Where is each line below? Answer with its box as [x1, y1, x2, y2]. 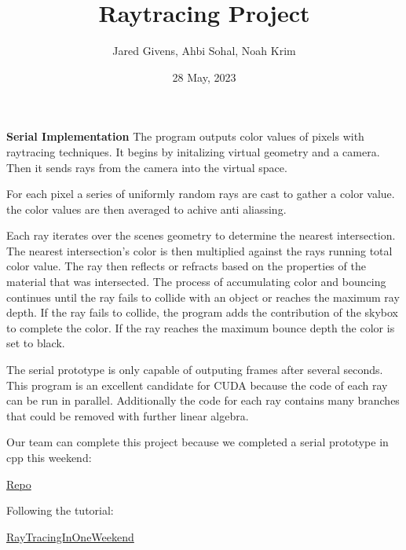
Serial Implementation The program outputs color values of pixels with [6, 128, 364, 145]
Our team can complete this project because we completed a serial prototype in [6, 434, 389, 450]
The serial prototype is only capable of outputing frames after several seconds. [6, 361, 383, 378]
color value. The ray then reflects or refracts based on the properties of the [6, 258, 366, 274]
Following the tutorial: [6, 502, 114, 519]
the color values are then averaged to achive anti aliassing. [6, 200, 287, 217]
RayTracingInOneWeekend [6, 528, 134, 544]
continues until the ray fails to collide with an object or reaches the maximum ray [6, 288, 400, 305]
